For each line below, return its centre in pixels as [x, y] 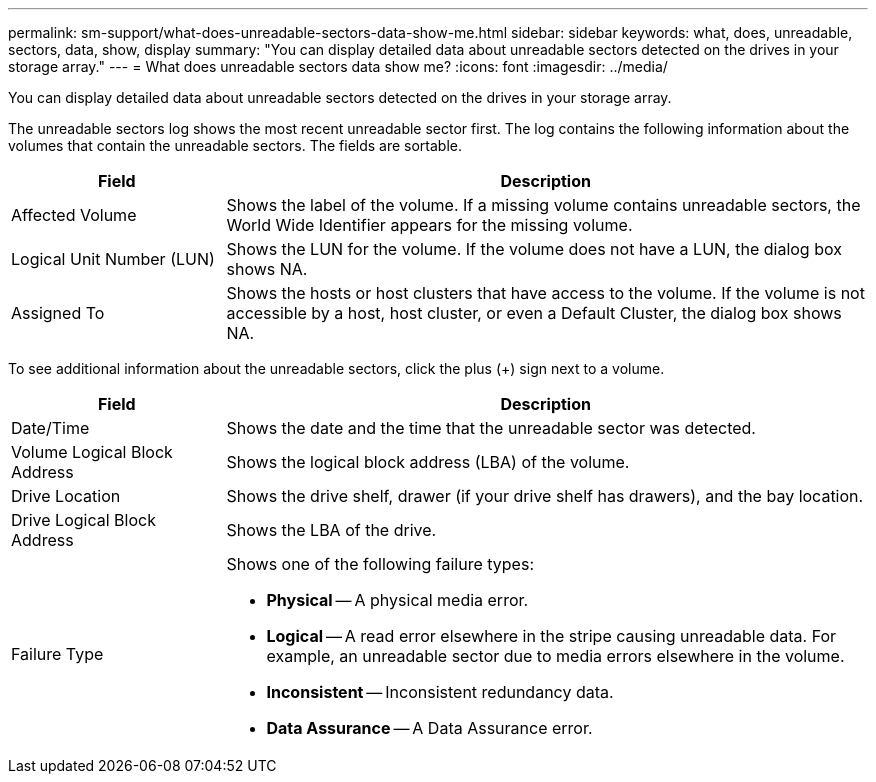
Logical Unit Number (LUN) [113, 259]
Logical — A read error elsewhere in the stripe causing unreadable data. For [551, 636]
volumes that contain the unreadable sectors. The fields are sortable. [235, 145]
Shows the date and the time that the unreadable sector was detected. [491, 428]
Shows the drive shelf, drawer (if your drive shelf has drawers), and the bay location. [545, 496]
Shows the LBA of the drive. [331, 530]
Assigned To [58, 313]
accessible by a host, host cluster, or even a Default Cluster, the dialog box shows [534, 313]
